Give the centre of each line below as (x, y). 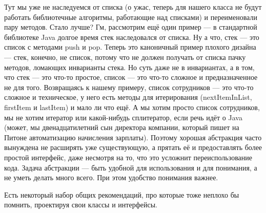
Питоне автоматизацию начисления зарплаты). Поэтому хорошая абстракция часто (133, 137)
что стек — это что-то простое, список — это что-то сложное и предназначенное (131, 77)
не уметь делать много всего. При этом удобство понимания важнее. (111, 177)
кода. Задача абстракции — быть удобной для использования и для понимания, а (131, 167)
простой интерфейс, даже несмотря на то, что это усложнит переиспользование (128, 157)
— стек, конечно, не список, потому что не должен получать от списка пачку (125, 57)
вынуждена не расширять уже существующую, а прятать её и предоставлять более (133, 147)
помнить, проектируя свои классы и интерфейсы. (81, 205)
